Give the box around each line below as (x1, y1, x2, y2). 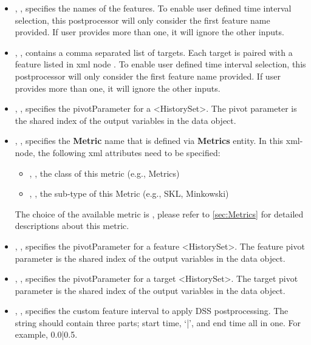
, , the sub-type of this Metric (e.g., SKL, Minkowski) (29, 187, 229, 200)
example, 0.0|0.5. (15, 328, 78, 341)
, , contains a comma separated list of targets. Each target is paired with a (15, 46, 293, 58)
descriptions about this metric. (15, 219, 129, 232)
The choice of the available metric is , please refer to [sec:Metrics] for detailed (15, 207, 304, 220)
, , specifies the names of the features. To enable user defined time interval (15, 2, 292, 14)
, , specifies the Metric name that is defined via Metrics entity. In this (15, 134, 284, 147)
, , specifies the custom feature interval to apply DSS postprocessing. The (15, 304, 289, 317)
